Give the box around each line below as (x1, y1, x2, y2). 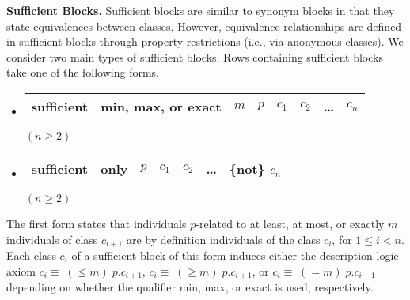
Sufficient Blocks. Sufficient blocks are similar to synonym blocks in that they (6, 2, 395, 18)
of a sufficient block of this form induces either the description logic (71, 247, 399, 264)
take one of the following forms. (6, 64, 160, 81)
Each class (6, 247, 56, 264)
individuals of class (6, 231, 98, 247)
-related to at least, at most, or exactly (196, 215, 385, 231)
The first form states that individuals (6, 215, 187, 231)
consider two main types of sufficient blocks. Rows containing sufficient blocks (6, 48, 383, 65)
